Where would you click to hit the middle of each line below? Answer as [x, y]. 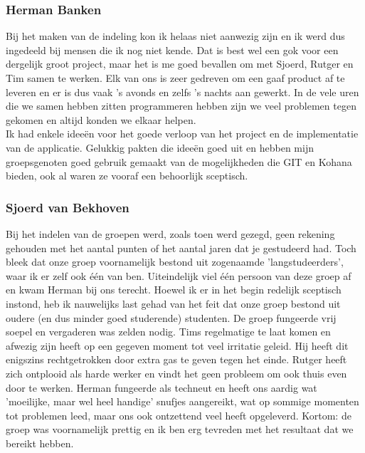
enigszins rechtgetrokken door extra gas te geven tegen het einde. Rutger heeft [176, 359]
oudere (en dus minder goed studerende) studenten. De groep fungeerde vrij [171, 317]
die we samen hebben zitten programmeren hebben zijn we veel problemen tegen [181, 106]
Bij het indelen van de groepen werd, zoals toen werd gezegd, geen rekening [170, 233]
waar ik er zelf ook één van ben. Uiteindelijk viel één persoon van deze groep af [179, 275]
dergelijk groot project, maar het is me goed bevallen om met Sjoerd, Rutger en [180, 64]
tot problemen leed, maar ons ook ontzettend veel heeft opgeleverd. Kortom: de [179, 415]
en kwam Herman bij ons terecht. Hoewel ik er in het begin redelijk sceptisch [174, 290]
